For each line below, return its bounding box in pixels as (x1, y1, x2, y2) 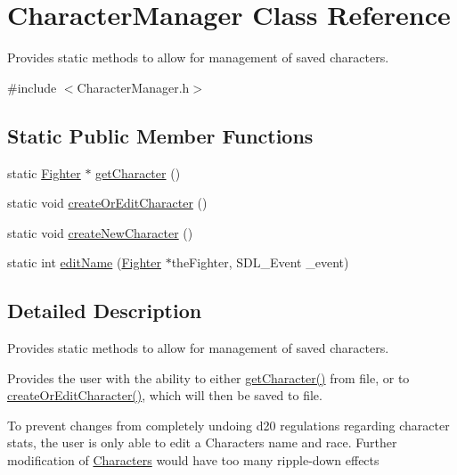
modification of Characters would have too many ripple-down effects (7, 451, 379, 470)
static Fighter (7, 163, 81, 182)
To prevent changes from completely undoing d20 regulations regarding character (7, 415, 450, 434)
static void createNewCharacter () (7, 223, 193, 242)
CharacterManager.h (77, 78, 190, 96)
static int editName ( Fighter (7, 253, 161, 272)
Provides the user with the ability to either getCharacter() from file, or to (7, 368, 410, 387)
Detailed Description (7, 297, 202, 324)
